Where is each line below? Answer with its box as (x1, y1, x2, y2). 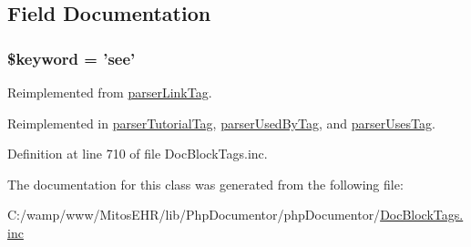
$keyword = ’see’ (7, 46, 136, 69)
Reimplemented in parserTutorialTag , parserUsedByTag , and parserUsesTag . (7, 113, 435, 132)
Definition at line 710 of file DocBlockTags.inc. (7, 144, 268, 163)
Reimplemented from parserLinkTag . (7, 83, 212, 101)
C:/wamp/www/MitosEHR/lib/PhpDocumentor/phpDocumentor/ (7, 205, 381, 224)
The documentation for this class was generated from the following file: (7, 174, 404, 193)
